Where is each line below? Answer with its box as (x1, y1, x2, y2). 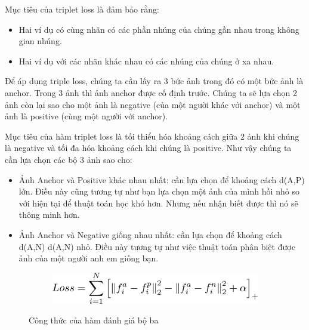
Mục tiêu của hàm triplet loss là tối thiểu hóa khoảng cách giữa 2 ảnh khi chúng (5, 129, 299, 142)
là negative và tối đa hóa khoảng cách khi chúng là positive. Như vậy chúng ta (5, 141, 292, 154)
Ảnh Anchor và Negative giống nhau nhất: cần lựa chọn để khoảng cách (18, 228, 282, 240)
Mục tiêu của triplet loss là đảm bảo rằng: (5, 3, 159, 15)
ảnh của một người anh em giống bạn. (18, 252, 159, 264)
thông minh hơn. (18, 208, 80, 221)
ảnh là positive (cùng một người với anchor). (5, 110, 168, 122)
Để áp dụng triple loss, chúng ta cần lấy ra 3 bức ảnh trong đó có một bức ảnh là (5, 75, 304, 87)
